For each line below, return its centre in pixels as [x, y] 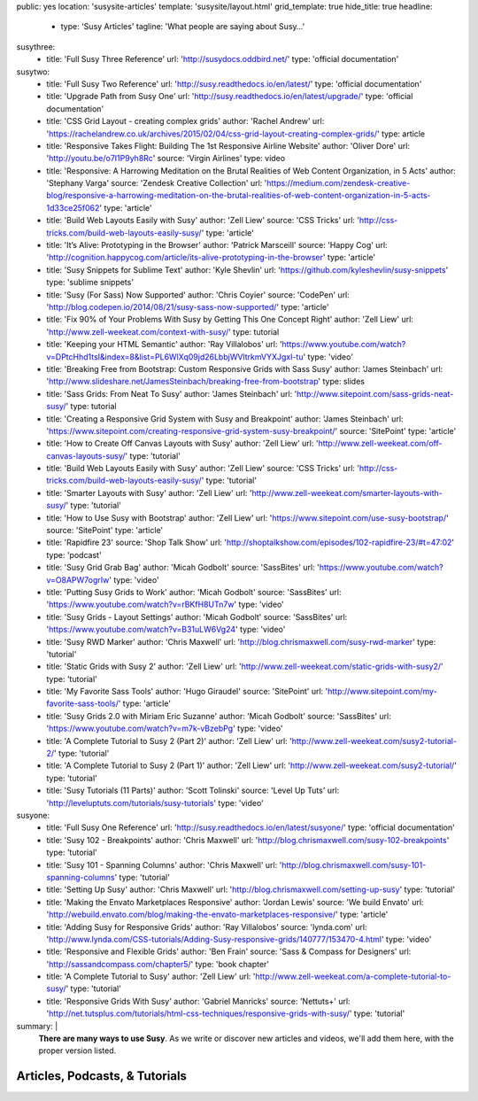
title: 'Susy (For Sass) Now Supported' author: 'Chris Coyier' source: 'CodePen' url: [198, 295]
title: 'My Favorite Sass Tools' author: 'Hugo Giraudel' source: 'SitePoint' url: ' [187, 692]
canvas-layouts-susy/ [86, 455]
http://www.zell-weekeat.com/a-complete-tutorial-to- [353, 977]
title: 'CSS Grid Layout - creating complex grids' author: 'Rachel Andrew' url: [185, 121]
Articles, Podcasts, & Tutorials [102, 1076]
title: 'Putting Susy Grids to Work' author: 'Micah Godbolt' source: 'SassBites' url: [194, 592]
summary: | [37, 1026]
